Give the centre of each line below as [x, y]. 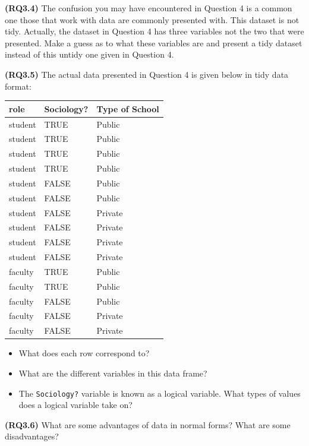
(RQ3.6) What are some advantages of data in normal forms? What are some [148, 424]
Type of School [128, 108]
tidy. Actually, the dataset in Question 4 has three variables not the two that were [154, 31]
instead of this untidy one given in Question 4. [89, 54]
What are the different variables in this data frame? [113, 373]
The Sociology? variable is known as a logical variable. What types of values [160, 393]
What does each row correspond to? [84, 353]
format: [18, 86]
